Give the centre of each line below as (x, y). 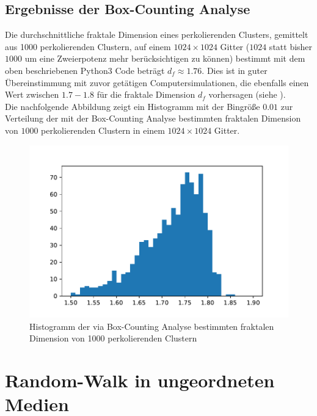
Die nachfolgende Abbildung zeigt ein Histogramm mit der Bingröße (133, 106)
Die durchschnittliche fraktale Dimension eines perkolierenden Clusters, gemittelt (157, 35)
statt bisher (291, 46)
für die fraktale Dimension (146, 94)
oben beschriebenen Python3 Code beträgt (85, 70)
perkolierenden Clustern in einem (103, 130)
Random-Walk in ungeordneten (140, 380)
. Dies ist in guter (235, 70)
